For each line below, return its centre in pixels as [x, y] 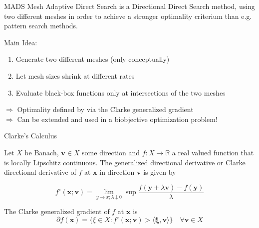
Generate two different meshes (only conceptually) [93, 59]
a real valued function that [213, 152]
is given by [160, 172]
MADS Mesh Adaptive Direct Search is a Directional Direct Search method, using [129, 6]
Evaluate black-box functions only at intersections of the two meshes [121, 92]
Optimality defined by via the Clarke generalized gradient [105, 109]
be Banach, [42, 152]
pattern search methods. [41, 26]
